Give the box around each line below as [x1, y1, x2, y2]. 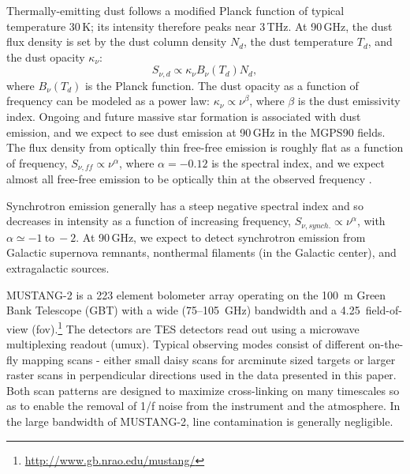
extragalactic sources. [6, 260, 110, 276]
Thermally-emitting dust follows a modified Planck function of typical [6, 2, 345, 18]
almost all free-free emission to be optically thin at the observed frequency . [6, 171, 372, 187]
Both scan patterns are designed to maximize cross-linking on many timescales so [6, 382, 400, 398]
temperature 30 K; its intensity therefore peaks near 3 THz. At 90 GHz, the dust [6, 17, 393, 34]
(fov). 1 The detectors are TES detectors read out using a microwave [32, 318, 360, 337]
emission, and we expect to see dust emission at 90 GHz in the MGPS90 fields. [6, 123, 386, 140]
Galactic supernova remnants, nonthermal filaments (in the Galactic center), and [6, 244, 397, 261]
